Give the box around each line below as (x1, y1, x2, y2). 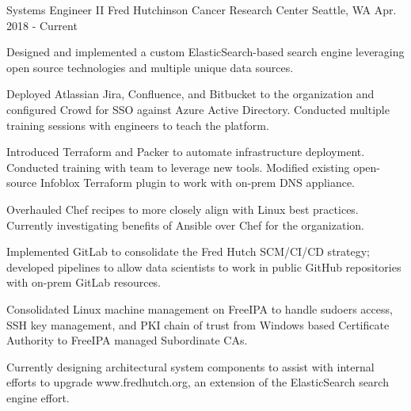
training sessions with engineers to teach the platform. (6, 116, 269, 133)
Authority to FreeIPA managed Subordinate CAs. (6, 332, 248, 348)
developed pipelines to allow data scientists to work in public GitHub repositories (6, 258, 401, 275)
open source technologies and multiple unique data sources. (6, 59, 294, 75)
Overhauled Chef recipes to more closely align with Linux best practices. (6, 200, 359, 217)
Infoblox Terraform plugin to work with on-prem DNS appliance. (40, 174, 355, 191)
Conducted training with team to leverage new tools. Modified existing (6, 158, 350, 175)
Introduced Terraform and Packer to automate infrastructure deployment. (6, 143, 365, 160)
